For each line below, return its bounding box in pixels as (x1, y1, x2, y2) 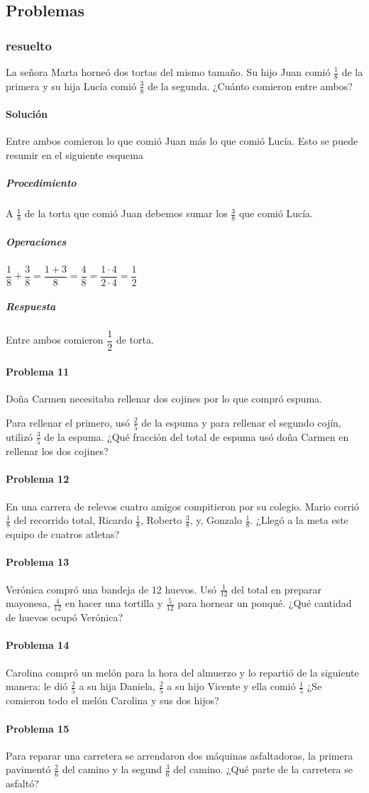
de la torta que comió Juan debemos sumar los (24, 206, 228, 221)
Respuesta (6, 299, 56, 314)
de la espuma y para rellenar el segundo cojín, (141, 415, 341, 430)
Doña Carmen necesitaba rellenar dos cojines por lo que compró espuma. (6, 391, 322, 406)
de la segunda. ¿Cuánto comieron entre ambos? (148, 78, 353, 93)
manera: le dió (6, 679, 68, 694)
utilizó (6, 429, 33, 444)
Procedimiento (6, 175, 77, 190)
